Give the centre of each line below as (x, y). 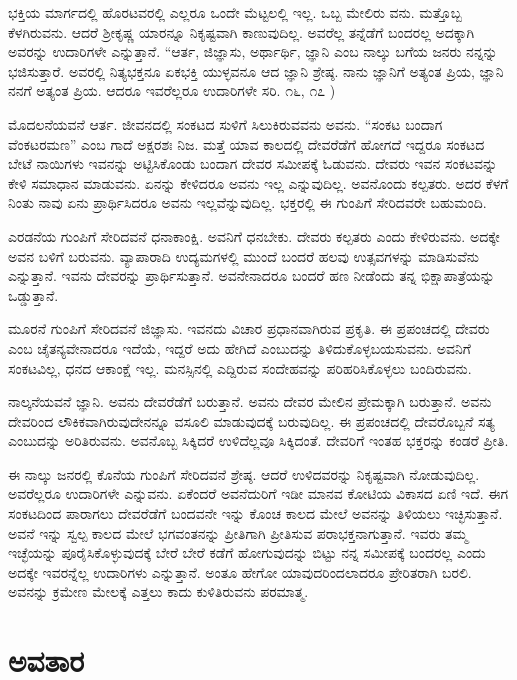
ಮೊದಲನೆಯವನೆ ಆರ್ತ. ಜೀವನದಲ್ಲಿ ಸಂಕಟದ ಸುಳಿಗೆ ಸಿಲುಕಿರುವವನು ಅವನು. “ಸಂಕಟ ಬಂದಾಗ (225, 123)
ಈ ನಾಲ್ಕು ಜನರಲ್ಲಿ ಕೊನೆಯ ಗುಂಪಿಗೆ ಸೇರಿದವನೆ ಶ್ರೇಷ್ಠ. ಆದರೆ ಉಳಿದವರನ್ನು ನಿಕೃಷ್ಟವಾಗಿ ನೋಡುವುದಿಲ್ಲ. (244, 473)
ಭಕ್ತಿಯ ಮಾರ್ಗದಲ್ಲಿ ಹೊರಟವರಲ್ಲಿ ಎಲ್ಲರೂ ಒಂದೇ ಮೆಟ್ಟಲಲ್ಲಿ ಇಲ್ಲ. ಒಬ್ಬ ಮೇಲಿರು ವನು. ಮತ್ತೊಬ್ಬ (235, 12)
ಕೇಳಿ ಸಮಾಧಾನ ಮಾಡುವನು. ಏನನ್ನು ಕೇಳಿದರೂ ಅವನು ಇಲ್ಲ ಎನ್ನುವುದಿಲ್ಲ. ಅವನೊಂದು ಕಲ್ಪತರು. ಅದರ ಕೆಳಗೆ (258, 182)
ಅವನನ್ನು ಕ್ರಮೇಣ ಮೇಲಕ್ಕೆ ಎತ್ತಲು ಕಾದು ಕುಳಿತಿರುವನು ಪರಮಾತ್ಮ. (158, 591)
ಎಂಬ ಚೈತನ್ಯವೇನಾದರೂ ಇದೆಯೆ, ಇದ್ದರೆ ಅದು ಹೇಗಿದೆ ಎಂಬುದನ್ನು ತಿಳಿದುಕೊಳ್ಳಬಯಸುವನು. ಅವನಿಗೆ (239, 347)
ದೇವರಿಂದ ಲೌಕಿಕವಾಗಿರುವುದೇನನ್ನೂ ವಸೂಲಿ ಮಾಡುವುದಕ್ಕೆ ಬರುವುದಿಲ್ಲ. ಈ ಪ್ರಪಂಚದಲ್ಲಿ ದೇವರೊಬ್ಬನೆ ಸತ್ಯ (251, 420)
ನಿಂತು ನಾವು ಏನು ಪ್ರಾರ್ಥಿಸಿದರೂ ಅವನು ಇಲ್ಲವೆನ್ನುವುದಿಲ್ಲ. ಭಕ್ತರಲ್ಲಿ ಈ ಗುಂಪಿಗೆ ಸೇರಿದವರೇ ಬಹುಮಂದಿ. (247, 202)
